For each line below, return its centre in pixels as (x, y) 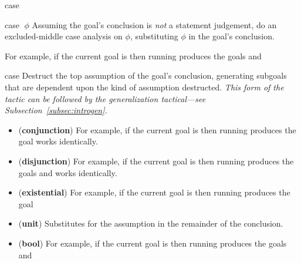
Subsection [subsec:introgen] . (56, 110)
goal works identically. (58, 141)
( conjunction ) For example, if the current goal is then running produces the (157, 129)
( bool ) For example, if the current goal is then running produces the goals (153, 243)
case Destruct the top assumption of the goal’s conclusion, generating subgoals (146, 75)
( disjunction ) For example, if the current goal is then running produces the (156, 161)
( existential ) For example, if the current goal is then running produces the (154, 192)
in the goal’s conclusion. (231, 36)
